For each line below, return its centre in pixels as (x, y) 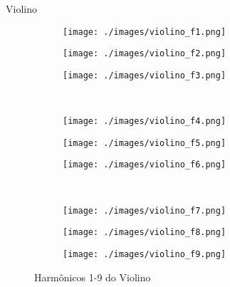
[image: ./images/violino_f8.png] (145, 233)
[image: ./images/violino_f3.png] (145, 75)
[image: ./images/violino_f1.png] (145, 32)
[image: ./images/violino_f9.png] (145, 255)
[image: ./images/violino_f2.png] (145, 54)
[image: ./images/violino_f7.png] (145, 210)
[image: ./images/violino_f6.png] (145, 165)
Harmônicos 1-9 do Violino (93, 277)
